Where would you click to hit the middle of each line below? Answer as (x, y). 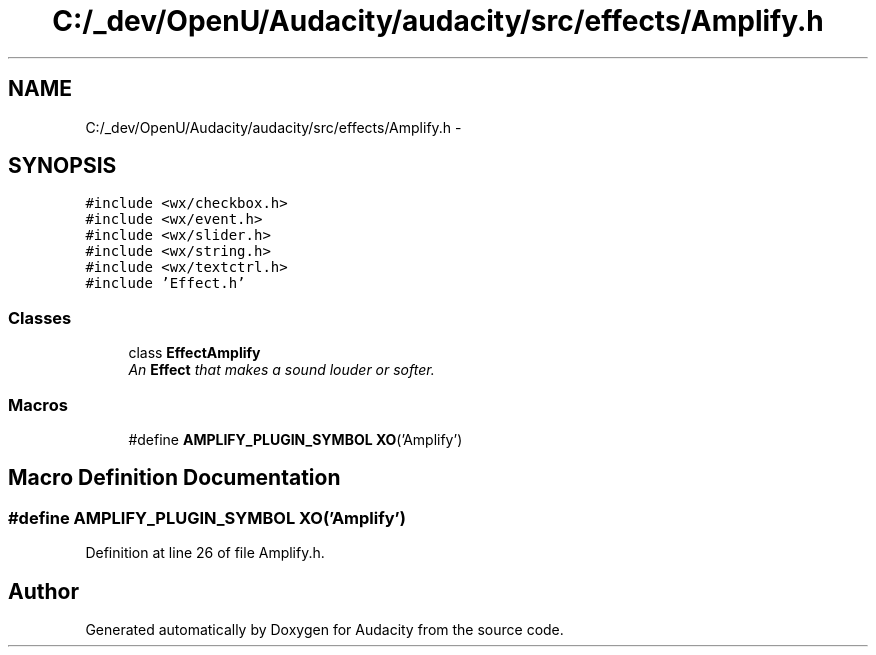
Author (43, 591)
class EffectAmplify (194, 353)
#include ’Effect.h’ (165, 283)
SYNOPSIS (62, 166)
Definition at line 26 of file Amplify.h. (205, 553)
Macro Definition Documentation (174, 478)
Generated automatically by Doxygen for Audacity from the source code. (324, 629)
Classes (40, 317)
